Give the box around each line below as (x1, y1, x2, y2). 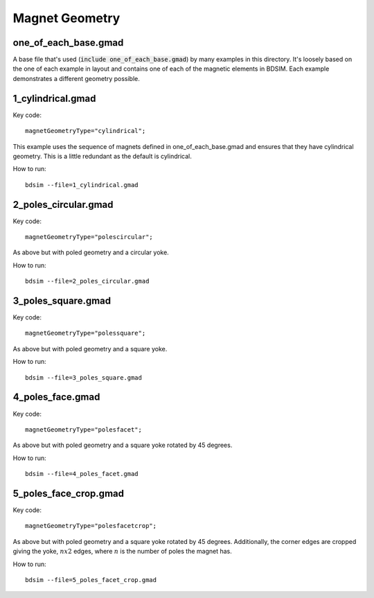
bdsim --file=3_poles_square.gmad (25, 373, 142, 381)
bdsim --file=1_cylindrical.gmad (25, 181, 139, 188)
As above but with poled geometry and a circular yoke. (12, 248, 169, 256)
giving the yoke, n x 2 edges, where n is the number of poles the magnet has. (12, 547, 232, 556)
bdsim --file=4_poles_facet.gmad (25, 470, 139, 478)
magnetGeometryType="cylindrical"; (25, 127, 146, 135)
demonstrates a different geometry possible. (12, 74, 140, 82)
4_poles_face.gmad (12, 392, 100, 403)
